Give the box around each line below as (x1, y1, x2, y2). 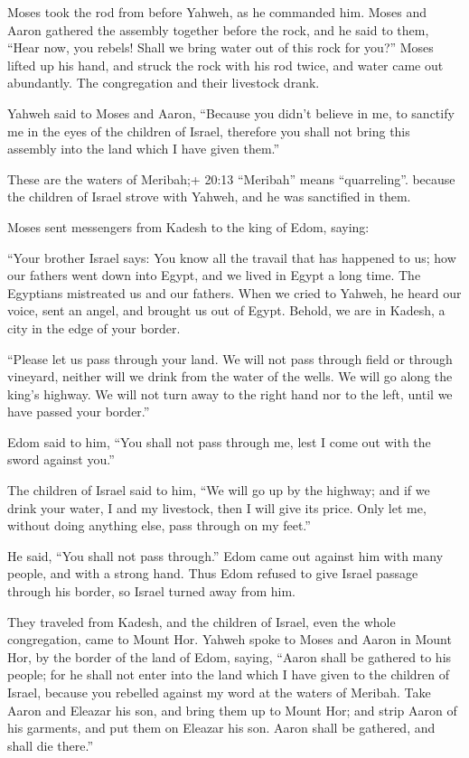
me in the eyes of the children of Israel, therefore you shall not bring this (7, 121, 410, 140)
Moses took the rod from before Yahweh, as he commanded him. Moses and (7, 3, 427, 21)
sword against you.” (7, 450, 115, 469)
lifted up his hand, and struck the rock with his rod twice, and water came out (7, 55, 444, 74)
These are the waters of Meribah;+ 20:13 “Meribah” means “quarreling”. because (7, 169, 455, 188)
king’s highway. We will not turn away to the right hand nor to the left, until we (7, 384, 453, 403)
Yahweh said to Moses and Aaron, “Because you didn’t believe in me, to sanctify (7, 103, 455, 122)
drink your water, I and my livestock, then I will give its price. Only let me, (7, 498, 427, 517)
